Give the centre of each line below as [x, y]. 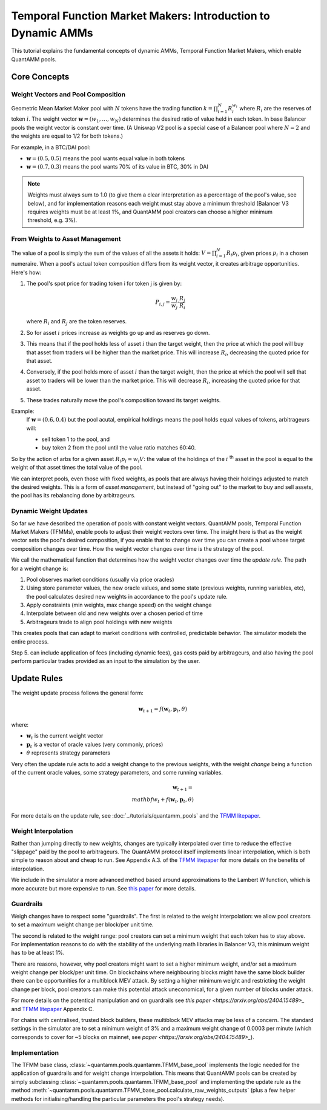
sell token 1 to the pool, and [76, 439]
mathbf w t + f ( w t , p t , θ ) [163, 800]
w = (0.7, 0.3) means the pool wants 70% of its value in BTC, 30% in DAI [117, 167]
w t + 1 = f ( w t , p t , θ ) [163, 710]
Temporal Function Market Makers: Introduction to [141, 16]
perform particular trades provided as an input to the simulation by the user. [106, 661]
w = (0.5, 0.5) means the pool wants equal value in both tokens [106, 158]
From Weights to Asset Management [66, 239]
